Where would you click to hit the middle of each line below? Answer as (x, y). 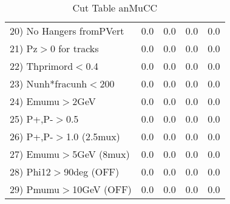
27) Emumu (35, 154)
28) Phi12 (30, 172)
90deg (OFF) (92, 172)
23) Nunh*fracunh (49, 83)
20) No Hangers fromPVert (67, 31)
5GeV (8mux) (101, 154)
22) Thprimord (42, 66)
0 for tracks (74, 48)
